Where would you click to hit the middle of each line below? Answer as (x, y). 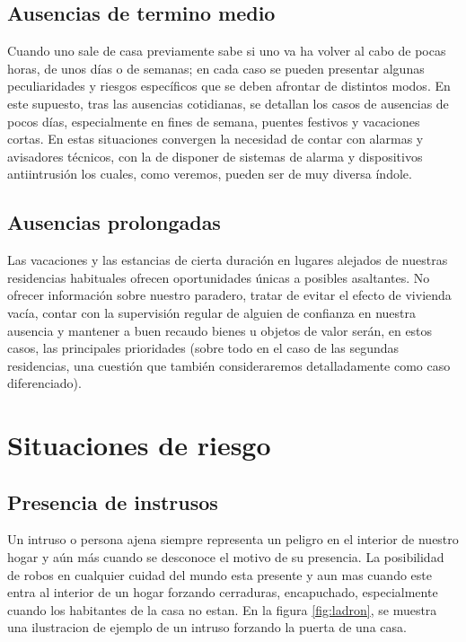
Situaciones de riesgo (139, 445)
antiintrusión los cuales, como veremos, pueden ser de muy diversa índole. (210, 174)
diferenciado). (44, 383)
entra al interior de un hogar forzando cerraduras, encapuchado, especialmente (223, 592)
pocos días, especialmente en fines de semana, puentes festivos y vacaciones (214, 121)
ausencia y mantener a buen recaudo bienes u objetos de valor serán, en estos (220, 330)
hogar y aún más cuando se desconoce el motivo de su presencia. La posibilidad (226, 557)
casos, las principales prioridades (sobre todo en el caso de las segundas (203, 348)
